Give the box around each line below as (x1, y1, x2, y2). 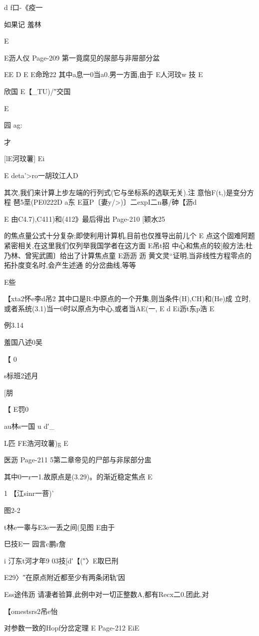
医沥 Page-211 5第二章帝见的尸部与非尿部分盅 (4, 454, 152, 465)
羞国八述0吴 (4, 337, 42, 347)
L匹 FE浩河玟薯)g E (4, 437, 68, 448)
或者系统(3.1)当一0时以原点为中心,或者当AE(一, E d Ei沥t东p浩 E (4, 303, 215, 313)
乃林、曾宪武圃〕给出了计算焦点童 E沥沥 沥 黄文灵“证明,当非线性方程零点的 (4, 250, 252, 260)
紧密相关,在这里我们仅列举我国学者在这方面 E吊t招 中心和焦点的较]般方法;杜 (4, 240, 253, 250)
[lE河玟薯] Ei (4, 153, 45, 164)
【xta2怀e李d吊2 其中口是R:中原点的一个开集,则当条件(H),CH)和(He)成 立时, (4, 293, 251, 304)
